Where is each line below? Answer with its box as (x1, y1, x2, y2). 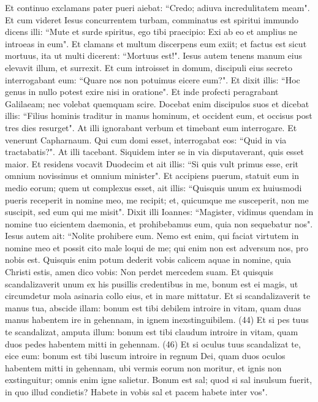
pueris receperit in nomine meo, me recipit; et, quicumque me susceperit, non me (5, 193, 309, 206)
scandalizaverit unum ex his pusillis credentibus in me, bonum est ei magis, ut (5, 277, 298, 290)
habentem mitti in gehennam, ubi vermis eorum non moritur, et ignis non (5, 361, 282, 374)
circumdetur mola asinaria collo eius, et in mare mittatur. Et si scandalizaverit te (5, 289, 311, 302)
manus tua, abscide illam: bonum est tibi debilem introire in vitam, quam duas (5, 301, 301, 314)
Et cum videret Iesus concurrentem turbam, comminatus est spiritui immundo (5, 13, 299, 26)
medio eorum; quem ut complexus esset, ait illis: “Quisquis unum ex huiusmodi (5, 181, 302, 194)
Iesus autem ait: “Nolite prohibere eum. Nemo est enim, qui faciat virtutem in (5, 229, 299, 242)
